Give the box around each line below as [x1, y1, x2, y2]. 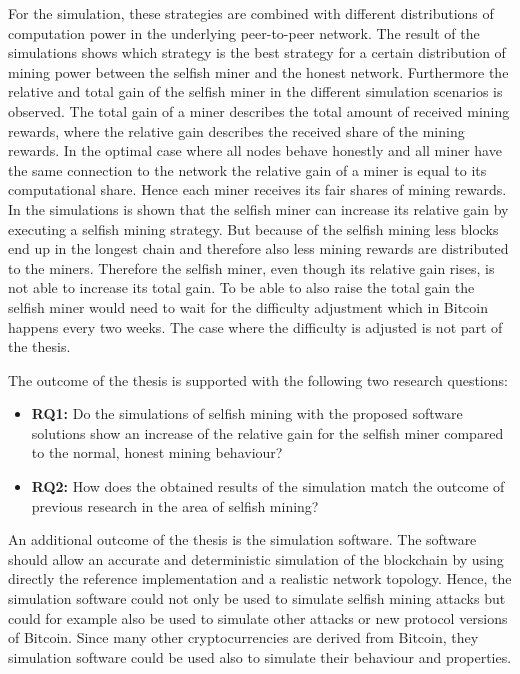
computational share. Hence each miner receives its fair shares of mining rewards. [8, 179, 507, 200]
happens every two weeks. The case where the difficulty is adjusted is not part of [8, 316, 503, 337]
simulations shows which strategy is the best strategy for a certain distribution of [8, 42, 506, 63]
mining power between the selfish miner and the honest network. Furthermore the [8, 61, 509, 82]
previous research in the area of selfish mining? [31, 495, 319, 516]
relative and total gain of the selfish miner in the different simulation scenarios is [8, 81, 503, 102]
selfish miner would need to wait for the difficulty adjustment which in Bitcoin [8, 296, 489, 317]
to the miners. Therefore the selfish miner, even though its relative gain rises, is [8, 257, 495, 278]
